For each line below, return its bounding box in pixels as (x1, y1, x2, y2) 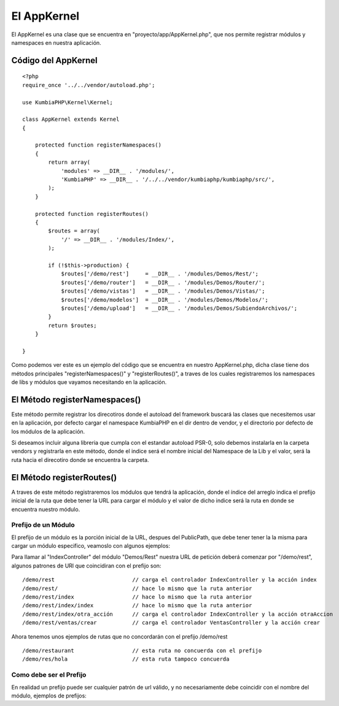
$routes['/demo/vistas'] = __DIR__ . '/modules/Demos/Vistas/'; (61, 288, 265, 294)
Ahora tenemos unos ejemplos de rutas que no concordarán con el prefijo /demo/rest (11, 632, 228, 640)
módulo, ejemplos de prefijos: (11, 692, 87, 699)
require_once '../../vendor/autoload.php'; (22, 82, 155, 88)
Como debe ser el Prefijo (11, 670, 87, 679)
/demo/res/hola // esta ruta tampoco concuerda (22, 656, 230, 662)
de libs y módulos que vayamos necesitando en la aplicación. (11, 378, 167, 386)
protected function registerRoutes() (34, 210, 149, 217)
